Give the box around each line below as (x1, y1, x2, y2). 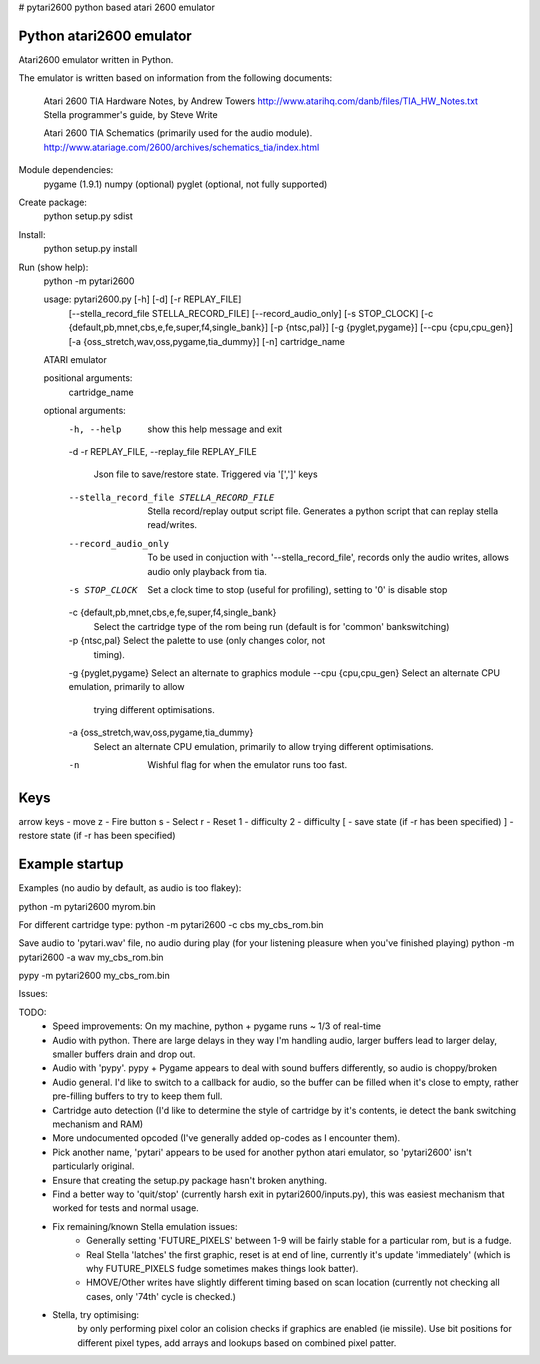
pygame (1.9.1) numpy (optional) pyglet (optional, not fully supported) (43, 178, 328, 190)
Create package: (18, 196, 87, 209)
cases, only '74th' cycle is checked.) (86, 1290, 237, 1302)
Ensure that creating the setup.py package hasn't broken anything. (52, 1174, 327, 1186)
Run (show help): (18, 261, 89, 273)
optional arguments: (43, 405, 127, 417)
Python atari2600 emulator (18, 27, 192, 44)
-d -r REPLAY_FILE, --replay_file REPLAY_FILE (68, 445, 257, 457)
